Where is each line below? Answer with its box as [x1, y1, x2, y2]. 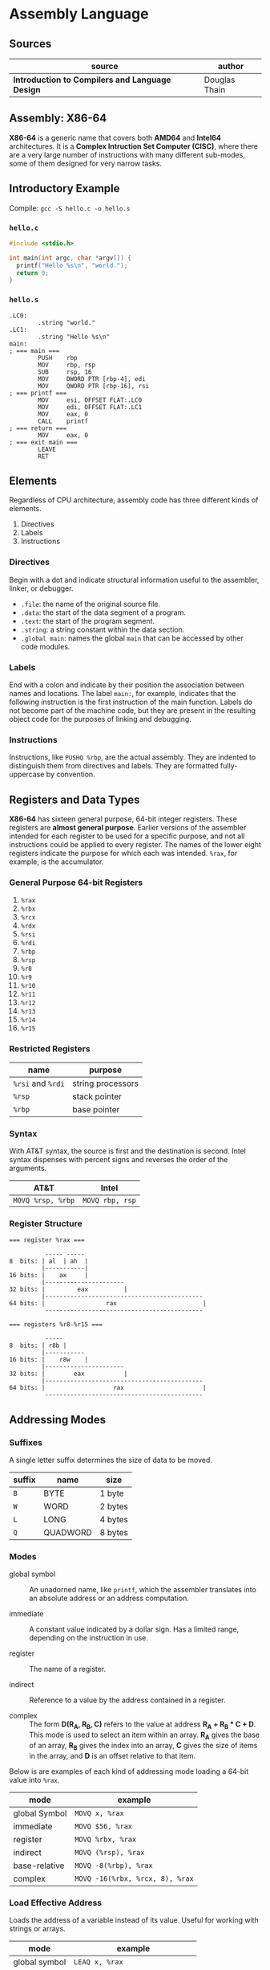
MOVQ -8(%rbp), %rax [74, 1861, 153, 1870]
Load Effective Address [9, 1897, 103, 1908]
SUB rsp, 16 [38, 367, 92, 376]
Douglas [204, 74, 236, 85]
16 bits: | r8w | [9, 1356, 89, 1364]
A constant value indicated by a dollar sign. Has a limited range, [29, 1624, 240, 1634]
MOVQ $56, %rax [74, 1821, 133, 1831]
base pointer [72, 1104, 120, 1115]
